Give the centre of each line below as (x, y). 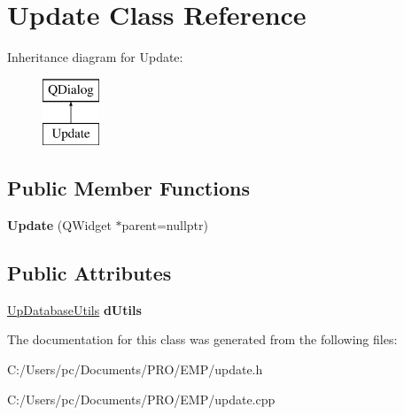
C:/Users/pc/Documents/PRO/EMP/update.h (135, 369)
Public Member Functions (128, 188)
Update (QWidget (59, 225)
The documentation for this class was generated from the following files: (202, 339)
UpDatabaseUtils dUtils (74, 309)
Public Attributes (89, 273)
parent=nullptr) (165, 225)
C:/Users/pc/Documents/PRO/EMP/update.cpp (141, 399)
